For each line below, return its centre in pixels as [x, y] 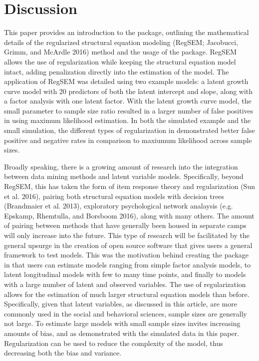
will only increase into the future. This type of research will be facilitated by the [127, 235]
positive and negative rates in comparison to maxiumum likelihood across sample [128, 140]
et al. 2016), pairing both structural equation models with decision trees [114, 196]
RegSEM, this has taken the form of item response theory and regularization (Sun [129, 186]
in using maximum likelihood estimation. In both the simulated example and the [128, 120]
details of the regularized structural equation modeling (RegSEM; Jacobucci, [121, 42]
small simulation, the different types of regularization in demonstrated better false [129, 130]
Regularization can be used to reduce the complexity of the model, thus [114, 343]
